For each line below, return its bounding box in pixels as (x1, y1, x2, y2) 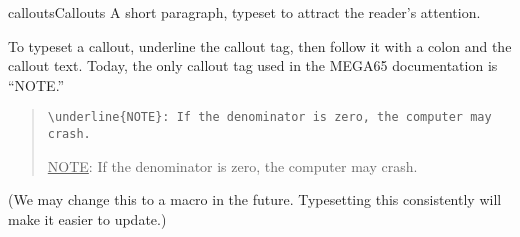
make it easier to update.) (8, 208, 167, 229)
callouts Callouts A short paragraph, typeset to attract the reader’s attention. (8, 2, 481, 22)
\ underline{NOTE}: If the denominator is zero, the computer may (47, 110, 492, 125)
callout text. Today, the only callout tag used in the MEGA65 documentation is (8, 55, 498, 76)
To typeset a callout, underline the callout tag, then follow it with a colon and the (8, 35, 512, 56)
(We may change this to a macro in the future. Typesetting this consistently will (8, 189, 502, 210)
